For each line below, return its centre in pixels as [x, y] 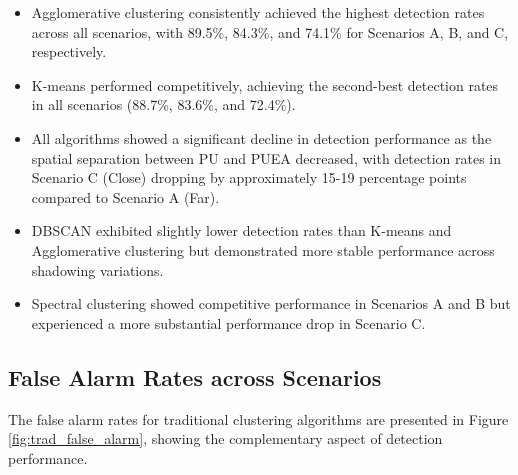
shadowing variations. [97, 269]
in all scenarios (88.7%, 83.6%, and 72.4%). [163, 104]
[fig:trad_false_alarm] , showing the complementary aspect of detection [225, 438]
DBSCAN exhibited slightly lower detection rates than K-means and [241, 230]
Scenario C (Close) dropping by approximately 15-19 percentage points [249, 177]
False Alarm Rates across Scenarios [195, 376]
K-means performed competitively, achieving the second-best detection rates [265, 84]
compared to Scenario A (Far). [125, 196]
